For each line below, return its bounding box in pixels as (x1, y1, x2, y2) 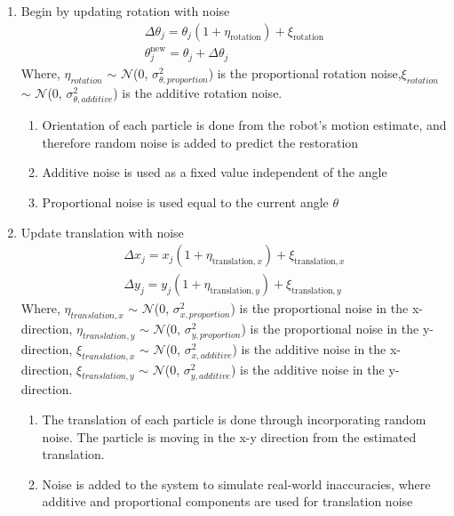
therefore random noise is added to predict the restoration (42, 133, 359, 151)
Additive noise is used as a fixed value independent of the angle (42, 163, 387, 181)
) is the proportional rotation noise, (208, 63, 402, 82)
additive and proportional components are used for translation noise (42, 492, 413, 511)
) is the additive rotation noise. (113, 84, 283, 102)
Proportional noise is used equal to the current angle (42, 192, 329, 211)
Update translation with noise (20, 222, 184, 241)
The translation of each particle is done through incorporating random (42, 410, 426, 429)
